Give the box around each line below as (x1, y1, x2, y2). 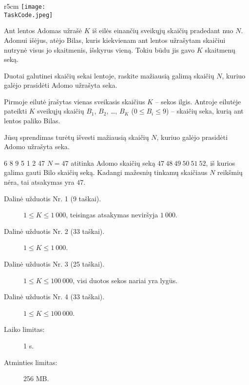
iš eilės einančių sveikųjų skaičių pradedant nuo (92, 25, 233, 36)
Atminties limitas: (4, 357, 57, 367)
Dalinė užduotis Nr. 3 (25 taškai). (4, 259, 105, 269)
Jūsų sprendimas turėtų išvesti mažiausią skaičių (4, 132, 149, 142)
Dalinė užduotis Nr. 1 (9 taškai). (4, 193, 101, 203)
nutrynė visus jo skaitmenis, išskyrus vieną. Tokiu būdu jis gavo (4, 44, 195, 55)
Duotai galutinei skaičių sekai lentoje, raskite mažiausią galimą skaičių (4, 70, 214, 80)
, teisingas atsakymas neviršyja (66, 210, 158, 220)
